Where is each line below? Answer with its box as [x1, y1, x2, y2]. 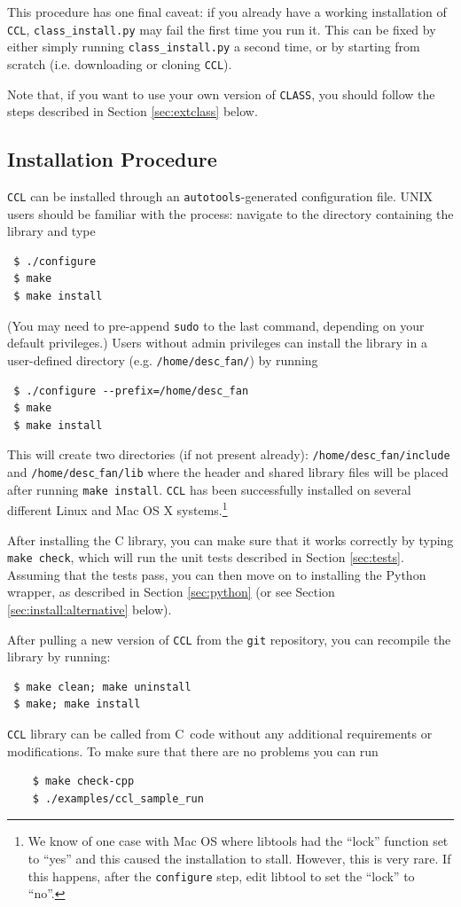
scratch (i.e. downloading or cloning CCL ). [7, 54, 232, 73]
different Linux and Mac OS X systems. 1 [7, 498, 228, 519]
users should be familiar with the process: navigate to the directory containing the [7, 204, 454, 223]
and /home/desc [7, 462, 95, 481]
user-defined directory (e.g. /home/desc [7, 350, 221, 369]
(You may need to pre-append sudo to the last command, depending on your [7, 316, 425, 334]
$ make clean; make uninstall [13, 680, 191, 693]
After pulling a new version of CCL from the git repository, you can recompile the [7, 629, 451, 648]
